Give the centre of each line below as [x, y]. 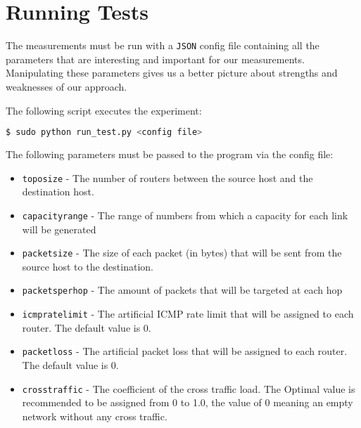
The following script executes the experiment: [104, 110]
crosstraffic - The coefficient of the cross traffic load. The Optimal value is [189, 388]
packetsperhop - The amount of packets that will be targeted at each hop [182, 290]
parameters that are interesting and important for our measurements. [155, 59]
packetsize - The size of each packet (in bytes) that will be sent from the [182, 253]
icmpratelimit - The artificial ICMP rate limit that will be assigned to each [188, 314]
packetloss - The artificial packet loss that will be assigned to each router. [185, 351]
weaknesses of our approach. [66, 86]
